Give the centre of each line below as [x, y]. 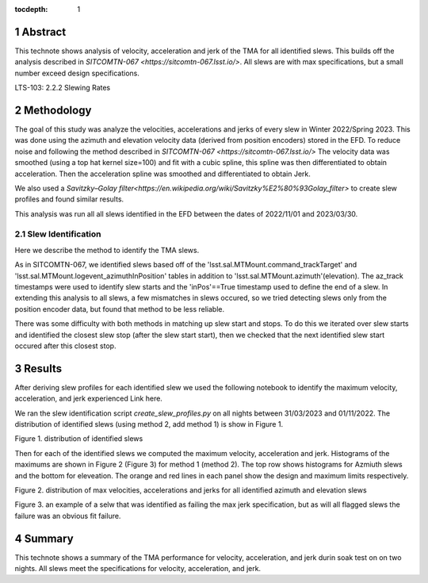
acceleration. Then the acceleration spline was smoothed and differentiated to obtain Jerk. [162, 174]
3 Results [38, 368]
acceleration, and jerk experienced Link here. [88, 399]
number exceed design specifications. [77, 73]
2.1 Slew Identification [58, 234]
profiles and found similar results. [69, 199]
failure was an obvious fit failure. [68, 516]
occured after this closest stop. [65, 346]
